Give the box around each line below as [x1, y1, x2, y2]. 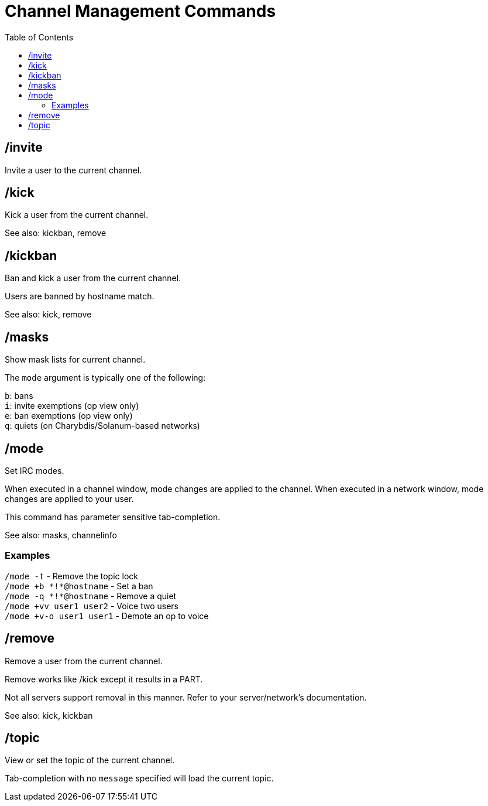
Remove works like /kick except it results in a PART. [5, 674, 203, 684]
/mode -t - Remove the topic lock [5, 571, 138, 581]
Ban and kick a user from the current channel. [5, 273, 181, 284]
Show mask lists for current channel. [5, 354, 146, 365]
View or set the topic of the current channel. [5, 755, 175, 766]
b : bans [5, 391, 33, 401]
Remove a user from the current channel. [5, 655, 163, 666]
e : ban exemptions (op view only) [5, 411, 133, 421]
